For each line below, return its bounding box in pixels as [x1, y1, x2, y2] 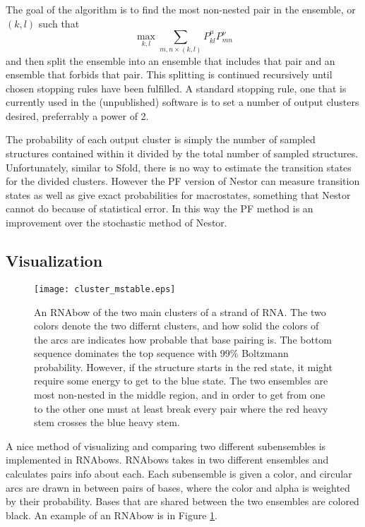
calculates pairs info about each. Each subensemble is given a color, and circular [6, 466, 352, 481]
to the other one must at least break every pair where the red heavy [34, 401, 328, 416]
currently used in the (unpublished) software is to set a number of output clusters [6, 95, 359, 109]
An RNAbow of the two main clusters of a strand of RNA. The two [34, 304, 326, 319]
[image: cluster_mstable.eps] [34, 284, 176, 294]
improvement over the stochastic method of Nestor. [6, 215, 227, 230]
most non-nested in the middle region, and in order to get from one [34, 387, 325, 402]
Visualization [6, 250, 103, 272]
